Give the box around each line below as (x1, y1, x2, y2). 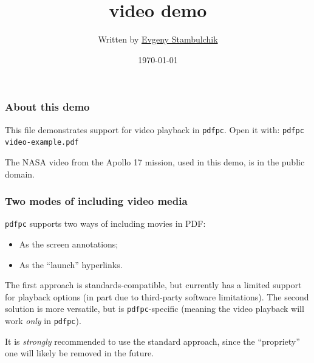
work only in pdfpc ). (5, 314, 81, 327)
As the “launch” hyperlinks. (19, 258, 123, 271)
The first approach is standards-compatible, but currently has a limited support (5, 278, 302, 291)
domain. (5, 167, 35, 180)
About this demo (5, 99, 90, 114)
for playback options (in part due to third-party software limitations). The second (5, 290, 309, 303)
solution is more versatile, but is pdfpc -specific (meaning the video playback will (5, 302, 304, 315)
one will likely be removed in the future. (5, 347, 154, 359)
